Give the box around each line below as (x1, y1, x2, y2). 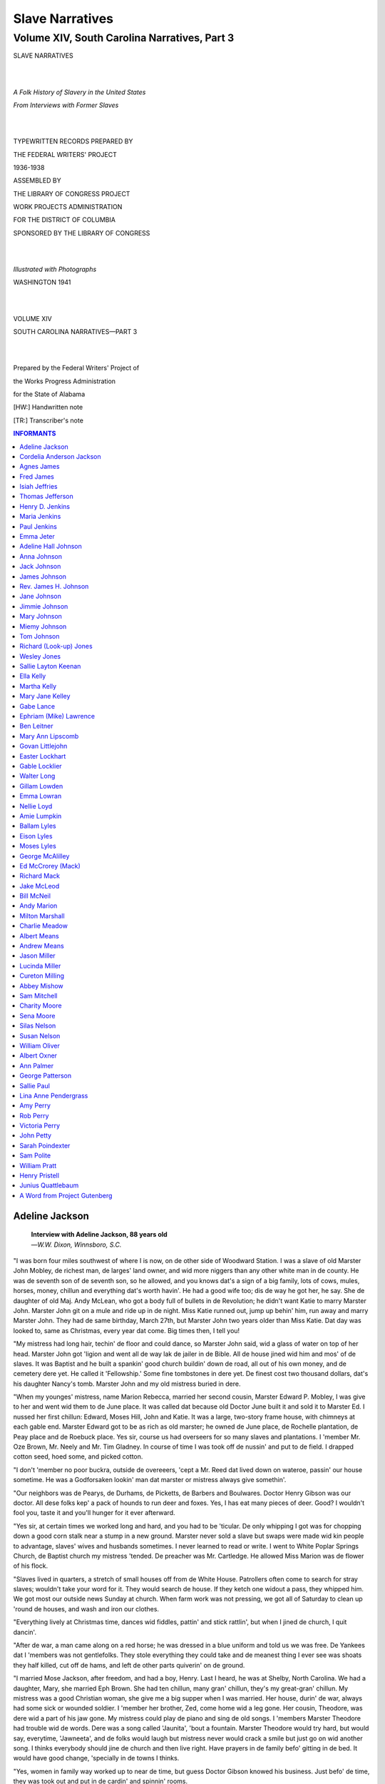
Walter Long (19, 771, 56, 781)
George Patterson (19, 1071, 72, 1080)
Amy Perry (19, 1101, 51, 1110)
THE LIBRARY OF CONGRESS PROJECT (13, 189, 130, 198)
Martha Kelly (19, 681, 57, 690)
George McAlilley (19, 851, 70, 860)
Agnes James (19, 462, 60, 471)
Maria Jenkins (19, 512, 61, 521)
